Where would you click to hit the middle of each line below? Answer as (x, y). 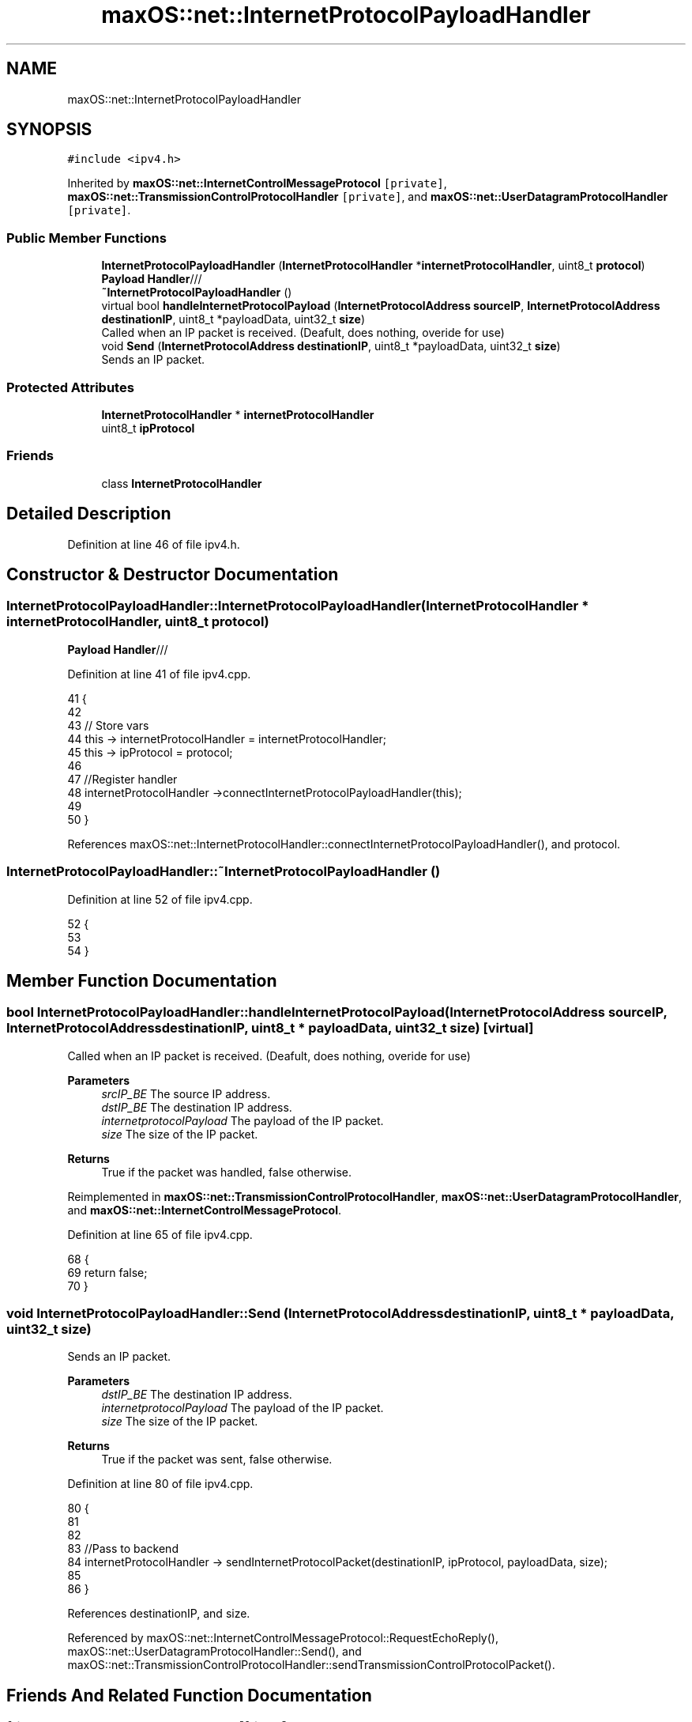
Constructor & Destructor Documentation (173, 574)
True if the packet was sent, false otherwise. (217, 1460)
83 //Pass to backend (123, 1549)
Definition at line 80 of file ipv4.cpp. (160, 1484)
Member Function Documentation (142, 980)
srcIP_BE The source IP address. (186, 1093)
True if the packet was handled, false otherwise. (227, 1172)
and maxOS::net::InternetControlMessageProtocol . (205, 1210)
